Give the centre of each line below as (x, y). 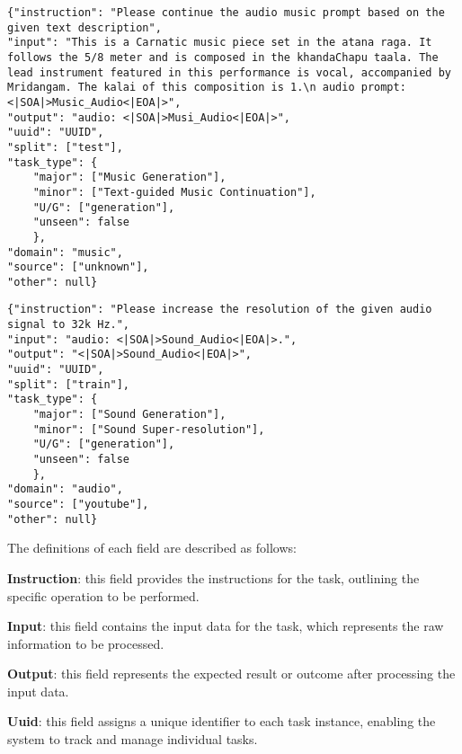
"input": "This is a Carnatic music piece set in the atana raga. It (220, 43)
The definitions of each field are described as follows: (152, 548)
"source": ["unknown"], (78, 267)
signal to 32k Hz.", (69, 325)
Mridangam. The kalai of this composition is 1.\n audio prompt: (207, 88)
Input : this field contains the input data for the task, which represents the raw (226, 626)
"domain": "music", (65, 252)
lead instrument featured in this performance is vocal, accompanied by (229, 72)
